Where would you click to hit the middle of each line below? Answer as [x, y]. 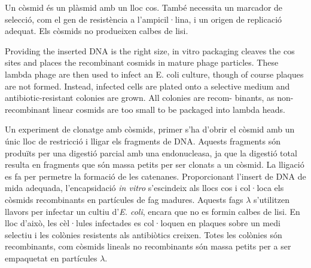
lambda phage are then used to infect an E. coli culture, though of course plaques [154, 74]
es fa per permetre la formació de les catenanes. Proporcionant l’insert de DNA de [155, 176]
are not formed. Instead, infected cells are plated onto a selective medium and [147, 86]
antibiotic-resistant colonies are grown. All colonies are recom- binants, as [140, 98]
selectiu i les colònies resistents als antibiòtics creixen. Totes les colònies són [144, 234]
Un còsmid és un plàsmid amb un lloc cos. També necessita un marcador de [144, 7]
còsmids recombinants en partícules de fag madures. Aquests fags [124, 199]
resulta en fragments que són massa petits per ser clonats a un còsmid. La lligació [155, 164]
